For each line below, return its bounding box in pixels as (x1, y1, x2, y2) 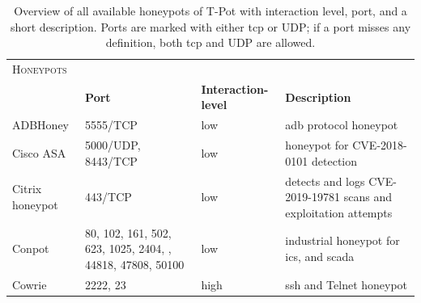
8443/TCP (85, 152, 138, 169)
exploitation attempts (285, 204, 393, 221)
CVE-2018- (352, 137, 407, 154)
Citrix (12, 180, 42, 197)
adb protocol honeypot (285, 116, 398, 133)
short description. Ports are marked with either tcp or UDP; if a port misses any (10, 18, 411, 35)
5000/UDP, (85, 137, 141, 154)
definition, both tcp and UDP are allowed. (105, 34, 316, 51)
